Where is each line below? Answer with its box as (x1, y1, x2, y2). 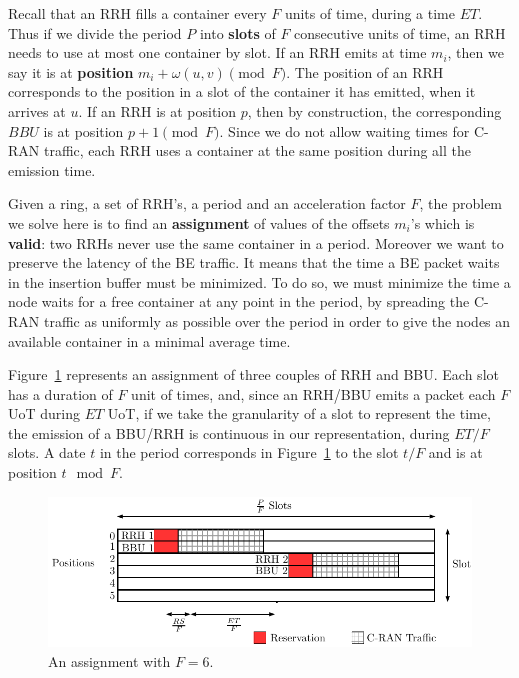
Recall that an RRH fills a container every (8, 3, 267, 23)
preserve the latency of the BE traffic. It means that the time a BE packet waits (8, 252, 500, 273)
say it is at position (8, 61, 134, 82)
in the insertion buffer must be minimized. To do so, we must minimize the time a (8, 271, 511, 292)
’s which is (410, 212, 475, 233)
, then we (447, 42, 504, 63)
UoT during (8, 403, 81, 424)
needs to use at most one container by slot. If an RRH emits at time (8, 42, 427, 63)
